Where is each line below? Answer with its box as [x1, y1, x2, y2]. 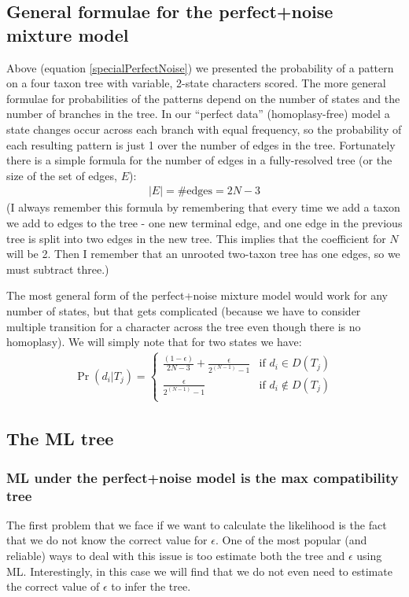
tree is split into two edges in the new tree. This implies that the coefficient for [6, 230, 386, 246]
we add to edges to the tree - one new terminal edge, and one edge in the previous [6, 214, 403, 230]
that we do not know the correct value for [6, 532, 208, 548]
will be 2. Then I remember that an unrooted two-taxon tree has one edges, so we [6, 245, 400, 262]
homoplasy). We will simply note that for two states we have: [6, 334, 302, 350]
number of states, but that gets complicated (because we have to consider [6, 302, 361, 319]
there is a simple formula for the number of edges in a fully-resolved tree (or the [6, 152, 392, 168]
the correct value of [6, 578, 100, 595]
